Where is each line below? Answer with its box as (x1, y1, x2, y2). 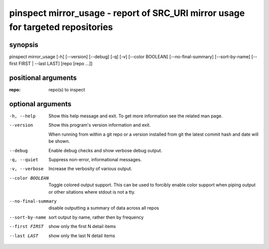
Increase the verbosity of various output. (48, 166, 133, 172)
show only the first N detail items (48, 224, 116, 230)
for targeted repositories (9, 21, 113, 32)
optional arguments (9, 100, 72, 108)
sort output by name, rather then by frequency (48, 214, 144, 220)
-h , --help (9, 113, 36, 119)
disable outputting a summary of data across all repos (48, 205, 159, 211)
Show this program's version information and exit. (48, 122, 151, 128)
